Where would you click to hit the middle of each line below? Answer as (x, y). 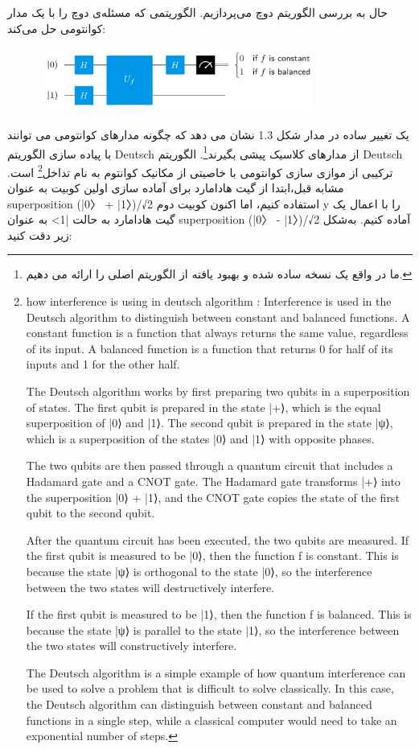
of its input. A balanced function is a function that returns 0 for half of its (209, 348)
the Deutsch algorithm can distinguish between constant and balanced (199, 704)
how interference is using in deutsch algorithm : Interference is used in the (209, 301)
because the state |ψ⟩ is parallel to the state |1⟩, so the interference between (213, 630)
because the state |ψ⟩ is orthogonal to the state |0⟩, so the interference (199, 571)
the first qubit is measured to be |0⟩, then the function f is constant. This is (212, 556)
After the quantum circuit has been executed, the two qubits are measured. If (217, 539)
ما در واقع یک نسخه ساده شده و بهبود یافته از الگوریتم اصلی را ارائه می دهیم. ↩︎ (219, 274)
